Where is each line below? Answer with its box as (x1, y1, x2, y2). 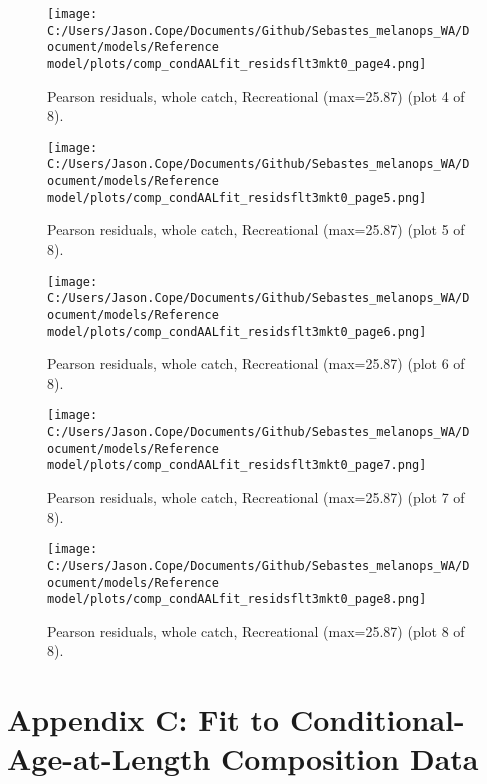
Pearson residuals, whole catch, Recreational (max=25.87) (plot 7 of (47, 487, 465, 508)
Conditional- (289, 699, 465, 740)
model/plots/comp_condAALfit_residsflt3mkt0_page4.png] (47, 56, 427, 71)
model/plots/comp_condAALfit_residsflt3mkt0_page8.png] (47, 592, 427, 607)
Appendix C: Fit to (7, 699, 280, 740)
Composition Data (221, 738, 479, 779)
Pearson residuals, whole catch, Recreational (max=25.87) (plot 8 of (47, 620, 465, 641)
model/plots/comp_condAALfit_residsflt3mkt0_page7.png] (47, 458, 427, 473)
